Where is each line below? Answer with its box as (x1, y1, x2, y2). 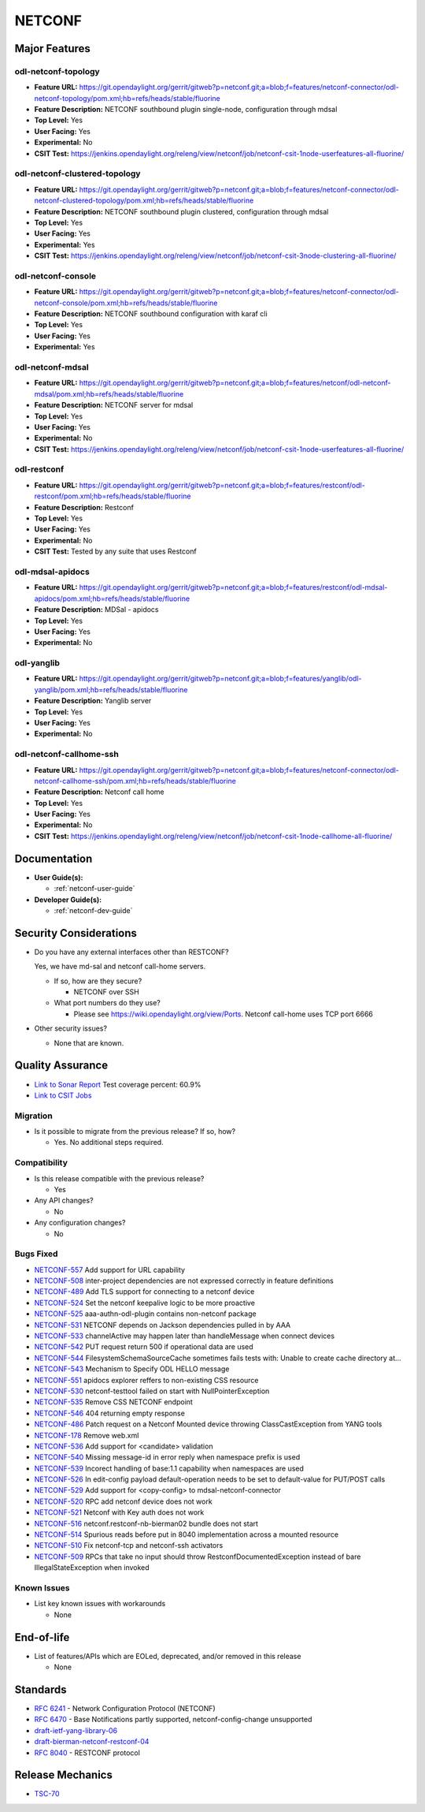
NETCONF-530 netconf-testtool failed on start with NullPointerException (34, 1386, 270, 1396)
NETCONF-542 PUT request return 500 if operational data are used (34, 1342, 253, 1352)
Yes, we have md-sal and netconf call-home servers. (34, 962, 206, 971)
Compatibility (14, 1158, 68, 1169)
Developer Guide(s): (34, 895, 102, 904)
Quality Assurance (14, 1059, 109, 1072)
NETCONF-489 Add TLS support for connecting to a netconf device (34, 1287, 255, 1296)
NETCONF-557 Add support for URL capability (34, 1265, 185, 1274)
